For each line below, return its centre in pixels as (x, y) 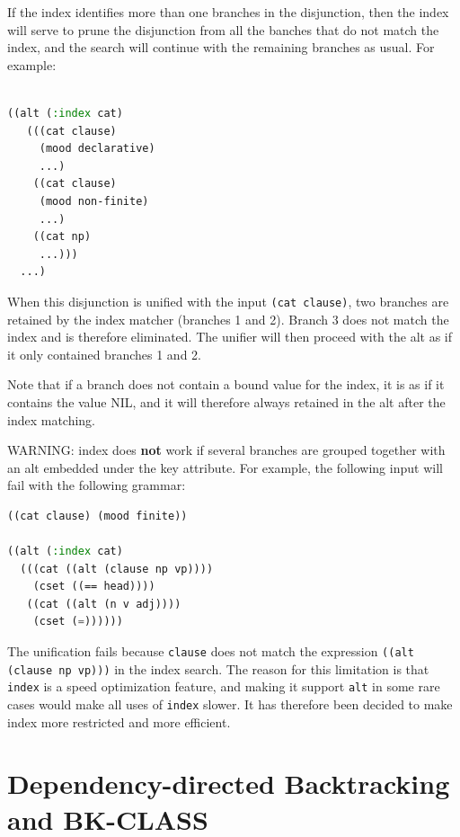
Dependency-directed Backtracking (229, 784)
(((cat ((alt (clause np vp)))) (117, 569)
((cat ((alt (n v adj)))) (104, 604)
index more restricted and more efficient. (119, 721)
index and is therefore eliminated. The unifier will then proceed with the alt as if (230, 337)
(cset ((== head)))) (94, 587)
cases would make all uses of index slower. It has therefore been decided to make (230, 704)
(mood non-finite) (94, 201)
